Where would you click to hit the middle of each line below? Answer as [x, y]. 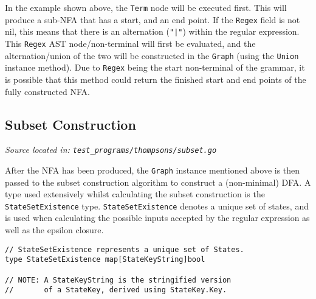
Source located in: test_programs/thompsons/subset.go [111, 149]
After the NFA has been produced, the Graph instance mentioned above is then [153, 170]
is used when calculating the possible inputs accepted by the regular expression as [157, 218]
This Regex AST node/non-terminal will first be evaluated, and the [130, 43]
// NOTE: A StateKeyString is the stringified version [118, 280]
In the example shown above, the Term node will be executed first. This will [146, 7]
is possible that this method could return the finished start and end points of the [156, 79]
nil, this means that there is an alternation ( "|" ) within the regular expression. [152, 31]
